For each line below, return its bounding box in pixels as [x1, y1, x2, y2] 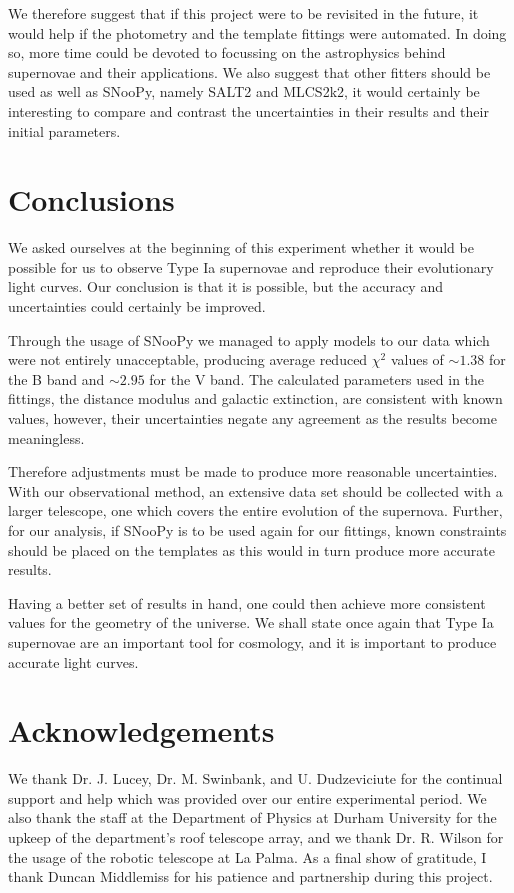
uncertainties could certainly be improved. [8, 296, 266, 317]
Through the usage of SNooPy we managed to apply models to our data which [8, 329, 490, 350]
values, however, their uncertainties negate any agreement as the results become [8, 408, 497, 429]
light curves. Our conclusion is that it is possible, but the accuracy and [8, 276, 443, 297]
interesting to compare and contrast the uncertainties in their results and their [8, 100, 489, 121]
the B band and [8, 368, 105, 389]
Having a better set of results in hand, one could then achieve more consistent [8, 592, 486, 613]
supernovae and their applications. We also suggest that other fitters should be [8, 61, 491, 82]
